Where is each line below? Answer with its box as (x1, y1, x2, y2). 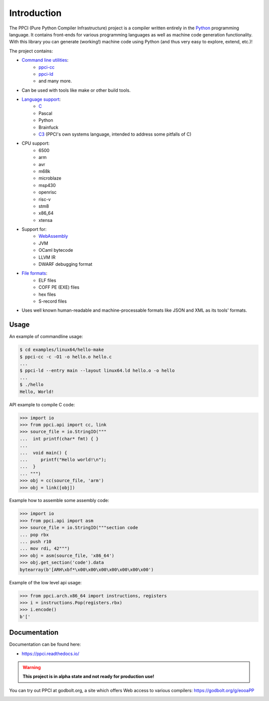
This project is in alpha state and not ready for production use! (22, 674, 154, 680)
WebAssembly (38, 233, 68, 239)
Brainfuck (38, 124, 59, 130)
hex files (38, 291, 56, 297)
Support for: (21, 226, 47, 232)
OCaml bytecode (38, 247, 73, 253)
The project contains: (9, 48, 53, 54)
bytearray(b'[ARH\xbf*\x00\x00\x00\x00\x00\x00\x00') (19, 566, 154, 572)
